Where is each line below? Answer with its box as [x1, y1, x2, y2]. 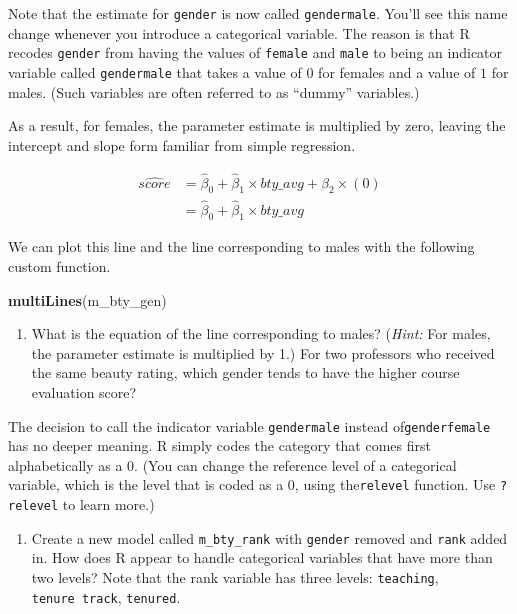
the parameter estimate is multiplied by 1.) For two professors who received [31, 342, 495, 363]
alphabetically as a [8, 454, 123, 475]
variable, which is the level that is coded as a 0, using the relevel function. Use [8, 474, 496, 495]
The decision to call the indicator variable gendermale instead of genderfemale [8, 415, 491, 436]
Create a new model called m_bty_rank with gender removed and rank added [31, 527, 508, 548]
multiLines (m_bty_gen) [8, 289, 167, 310]
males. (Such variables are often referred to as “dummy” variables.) [8, 81, 420, 102]
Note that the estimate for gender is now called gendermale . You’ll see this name [8, 3, 508, 23]
